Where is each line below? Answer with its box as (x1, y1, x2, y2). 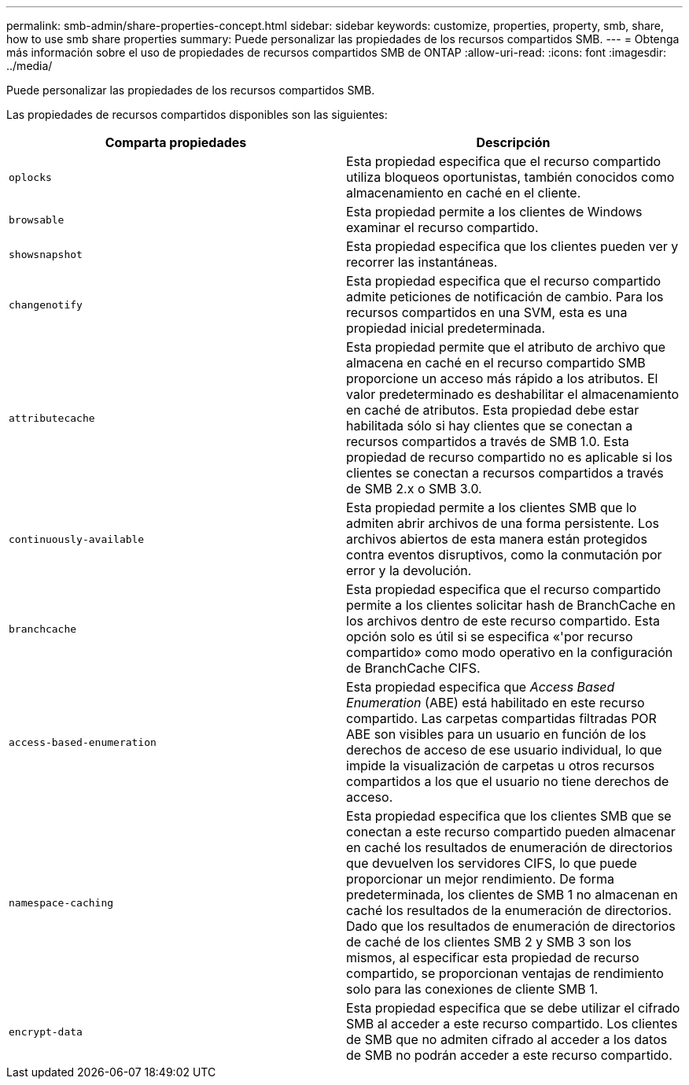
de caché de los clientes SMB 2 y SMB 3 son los (346, 934, 632, 950)
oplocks (9, 171, 52, 183)
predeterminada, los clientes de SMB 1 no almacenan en (346, 887, 678, 902)
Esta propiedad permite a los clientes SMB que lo (346, 500, 637, 515)
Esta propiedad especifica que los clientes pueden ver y (346, 238, 679, 254)
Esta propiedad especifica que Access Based (346, 679, 615, 695)
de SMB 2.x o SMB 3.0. (346, 481, 482, 496)
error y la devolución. (346, 563, 472, 578)
